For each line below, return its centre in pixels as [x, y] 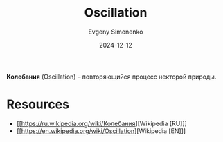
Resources [38, 104]
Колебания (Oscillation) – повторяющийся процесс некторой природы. [111, 77]
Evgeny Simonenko [116, 32]
